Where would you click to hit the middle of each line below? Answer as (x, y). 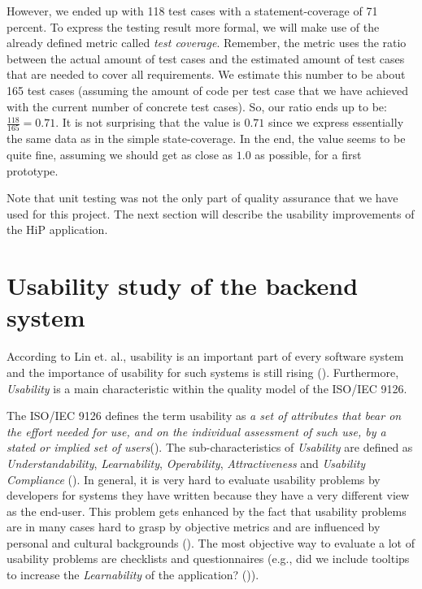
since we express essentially (336, 122)
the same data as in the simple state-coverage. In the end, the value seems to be (206, 139)
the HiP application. (57, 230)
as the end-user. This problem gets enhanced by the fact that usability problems (207, 511)
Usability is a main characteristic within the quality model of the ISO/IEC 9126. (207, 388)
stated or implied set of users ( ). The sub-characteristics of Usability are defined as (210, 447)
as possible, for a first (308, 155)
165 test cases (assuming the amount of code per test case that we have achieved (207, 90)
